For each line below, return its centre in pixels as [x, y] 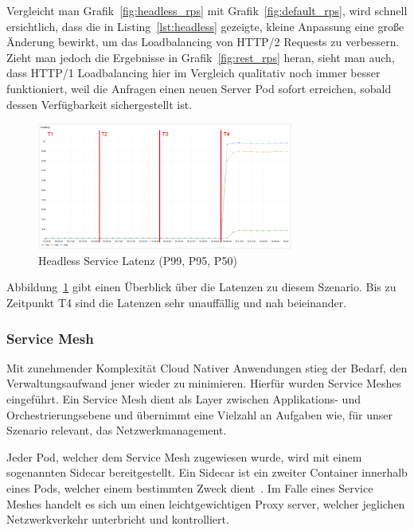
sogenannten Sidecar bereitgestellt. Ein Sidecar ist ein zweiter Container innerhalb [207, 472]
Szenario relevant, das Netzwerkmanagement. [117, 430]
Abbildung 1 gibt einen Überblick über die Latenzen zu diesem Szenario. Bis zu [201, 287]
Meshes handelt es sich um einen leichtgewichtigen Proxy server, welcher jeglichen [206, 503]
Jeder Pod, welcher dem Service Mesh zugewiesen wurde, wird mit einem [184, 456]
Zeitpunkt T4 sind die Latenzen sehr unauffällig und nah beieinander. [177, 302]
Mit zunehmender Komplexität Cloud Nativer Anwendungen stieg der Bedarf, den [207, 367]
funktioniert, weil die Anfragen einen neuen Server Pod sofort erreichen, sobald [199, 88]
